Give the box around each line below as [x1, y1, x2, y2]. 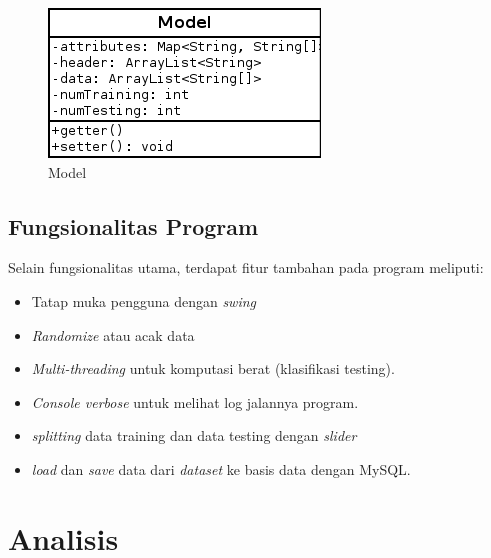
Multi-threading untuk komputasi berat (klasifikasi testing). [31, 358, 395, 379]
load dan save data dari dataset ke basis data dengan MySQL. [31, 458, 411, 479]
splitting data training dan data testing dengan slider [31, 425, 357, 446]
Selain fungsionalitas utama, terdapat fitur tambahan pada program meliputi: [8, 257, 484, 278]
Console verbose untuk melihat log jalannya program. [31, 391, 359, 412]
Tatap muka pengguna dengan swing [31, 290, 257, 311]
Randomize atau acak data [31, 324, 195, 345]
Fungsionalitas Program [8, 210, 259, 241]
